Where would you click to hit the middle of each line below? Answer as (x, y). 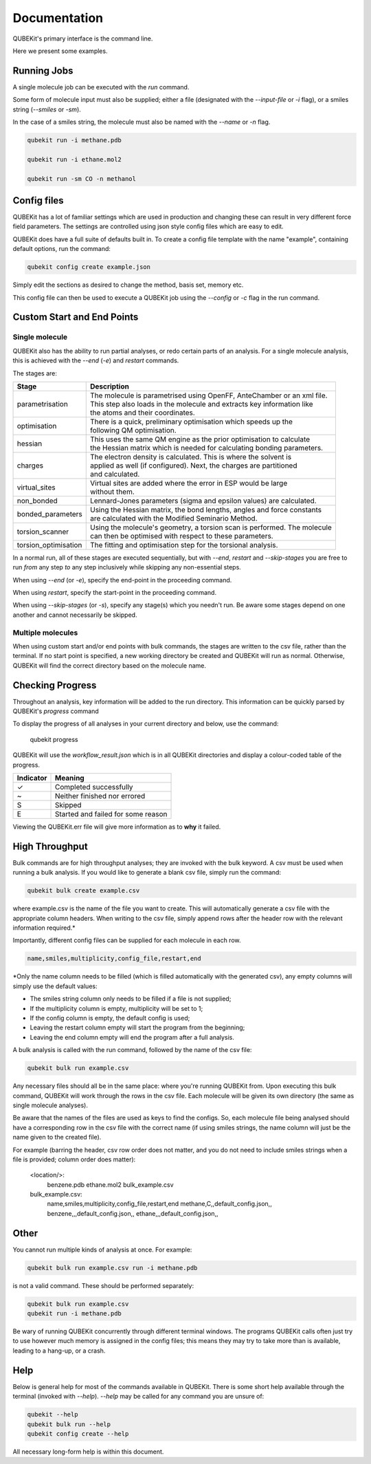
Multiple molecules (45, 633)
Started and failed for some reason (111, 814)
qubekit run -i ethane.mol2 (74, 159)
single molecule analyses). (50, 1105)
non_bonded (37, 501)
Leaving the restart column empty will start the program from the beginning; (137, 1027)
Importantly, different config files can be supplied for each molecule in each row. (127, 940)
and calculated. (115, 474)
